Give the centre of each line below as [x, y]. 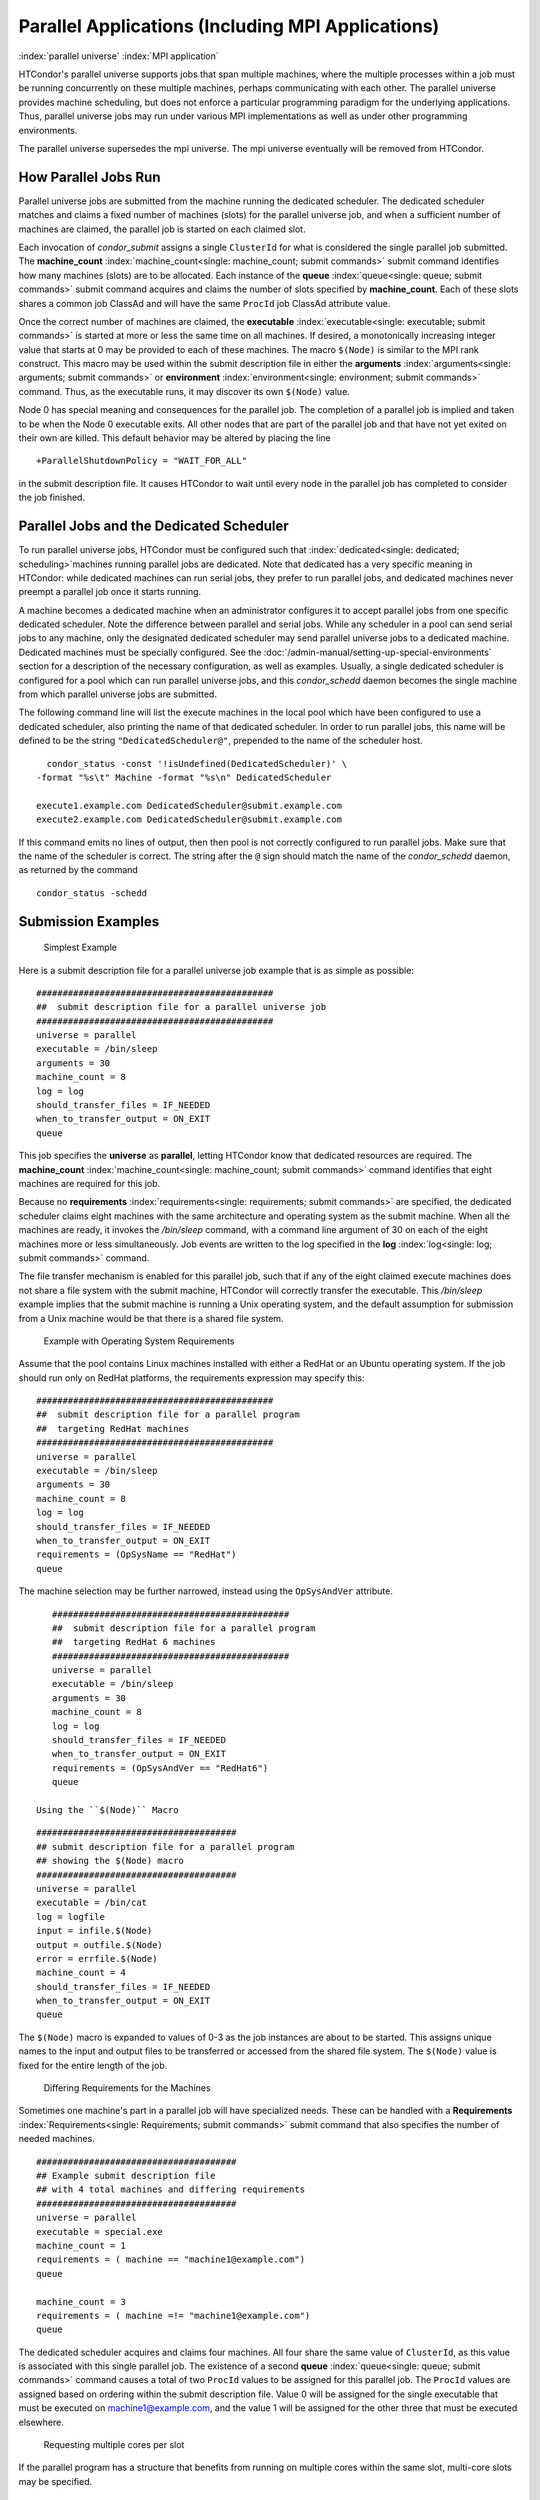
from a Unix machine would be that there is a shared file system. [151, 1318]
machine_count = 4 [81, 1973]
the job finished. [51, 497]
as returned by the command [78, 870]
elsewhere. [41, 2422]
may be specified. [55, 2481]
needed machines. [56, 2139]
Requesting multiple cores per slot [114, 2445]
